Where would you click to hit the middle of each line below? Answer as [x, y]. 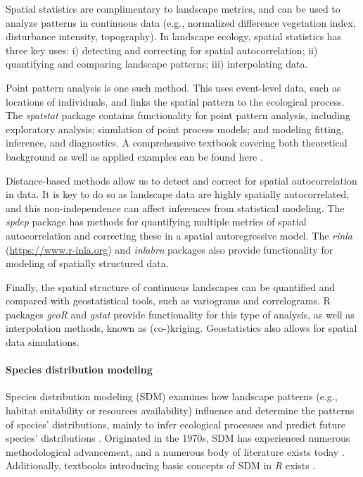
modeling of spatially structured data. [87, 263]
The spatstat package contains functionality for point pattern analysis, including [178, 115]
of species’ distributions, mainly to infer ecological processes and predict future [176, 424]
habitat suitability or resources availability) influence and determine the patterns [180, 410]
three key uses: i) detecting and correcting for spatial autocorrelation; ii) [162, 50]
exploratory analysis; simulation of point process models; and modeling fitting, [175, 129]
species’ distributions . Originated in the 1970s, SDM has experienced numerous [178, 438]
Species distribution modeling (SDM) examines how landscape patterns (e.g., [172, 396]
